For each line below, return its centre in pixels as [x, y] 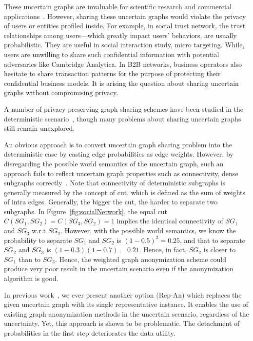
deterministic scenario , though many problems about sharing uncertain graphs [123, 118]
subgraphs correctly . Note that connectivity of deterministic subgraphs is [115, 183]
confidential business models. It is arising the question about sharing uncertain [121, 83]
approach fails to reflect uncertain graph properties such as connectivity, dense [121, 173]
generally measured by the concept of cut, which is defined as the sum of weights [125, 192]
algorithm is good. [31, 278]
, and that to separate [213, 240]
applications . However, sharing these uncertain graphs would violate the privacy [125, 16]
